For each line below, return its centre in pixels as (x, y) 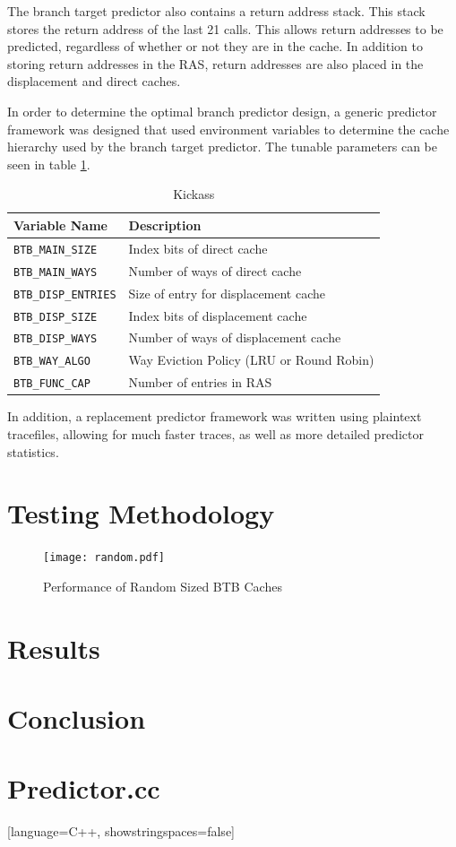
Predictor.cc (84, 788)
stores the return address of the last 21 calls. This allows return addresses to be (225, 28)
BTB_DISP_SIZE (56, 317)
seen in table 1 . (49, 164)
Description (165, 225)
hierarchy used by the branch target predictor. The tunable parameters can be (222, 147)
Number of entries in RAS (200, 382)
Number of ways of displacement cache (235, 337)
